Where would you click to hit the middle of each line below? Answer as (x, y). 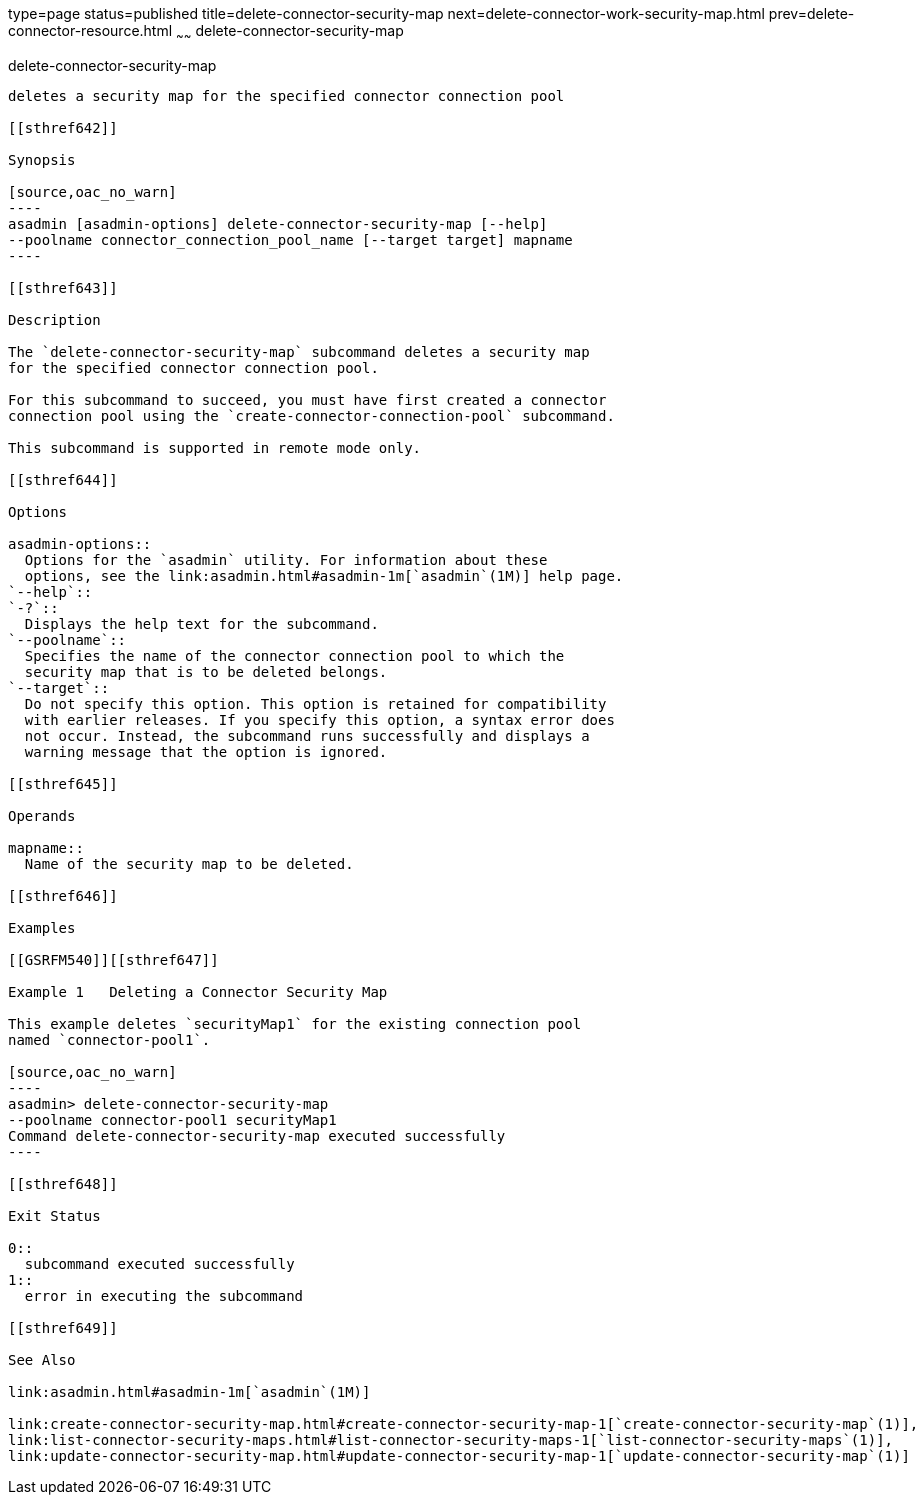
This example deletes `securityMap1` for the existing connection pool (295, 1023)
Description (54, 319)
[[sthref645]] (63, 783)
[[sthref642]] (63, 127)
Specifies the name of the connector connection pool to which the (294, 655)
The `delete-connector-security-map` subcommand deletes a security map (299, 351)
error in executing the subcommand (164, 1295)
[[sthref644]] (63, 479)
